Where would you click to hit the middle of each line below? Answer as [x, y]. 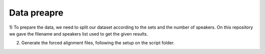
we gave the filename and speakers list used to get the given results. [79, 34]
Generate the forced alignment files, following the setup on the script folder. [98, 43]
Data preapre [36, 13]
